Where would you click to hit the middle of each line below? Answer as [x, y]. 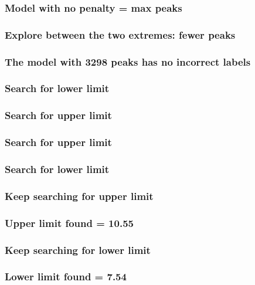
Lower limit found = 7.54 [66, 276]
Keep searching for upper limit [79, 196]
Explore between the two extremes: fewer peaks [120, 34]
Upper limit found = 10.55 [69, 223]
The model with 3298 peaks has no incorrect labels [128, 61]
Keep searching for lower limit [78, 250]
